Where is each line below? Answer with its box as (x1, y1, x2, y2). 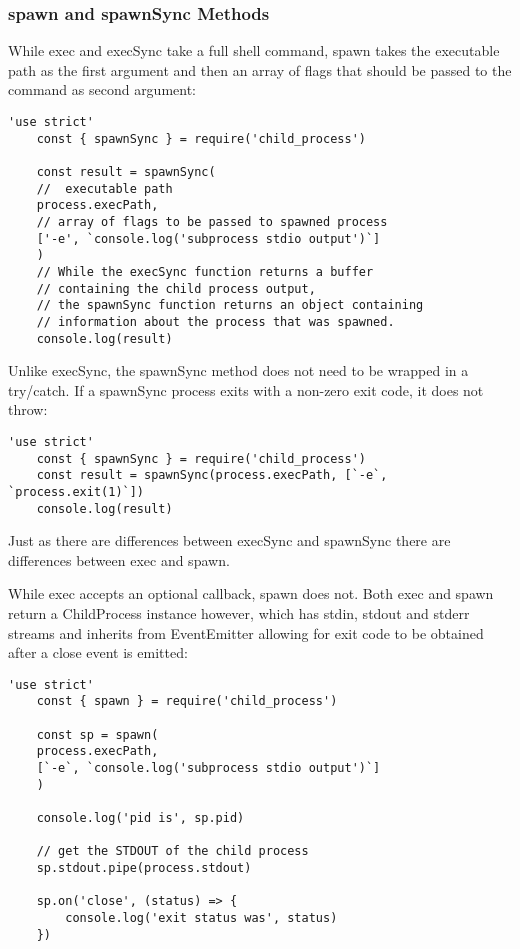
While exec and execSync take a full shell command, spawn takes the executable (8, 40, 500, 61)
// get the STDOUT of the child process (36, 844, 309, 859)
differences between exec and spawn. (8, 549, 230, 570)
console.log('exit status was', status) (65, 911, 338, 925)
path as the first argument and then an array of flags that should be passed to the (8, 59, 512, 80)
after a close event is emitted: (8, 642, 188, 663)
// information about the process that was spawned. (36, 314, 395, 329)
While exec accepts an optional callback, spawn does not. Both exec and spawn (8, 583, 494, 604)
